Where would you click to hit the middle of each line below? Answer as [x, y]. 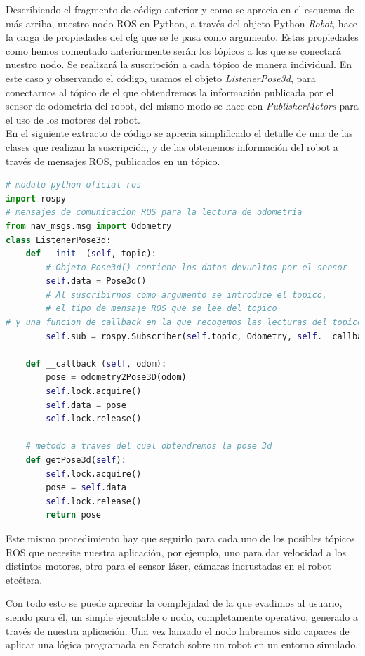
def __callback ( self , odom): [96, 363]
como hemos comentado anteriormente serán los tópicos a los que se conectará [174, 50]
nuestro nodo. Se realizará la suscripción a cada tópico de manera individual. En [179, 64]
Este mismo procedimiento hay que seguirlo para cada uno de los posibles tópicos [180, 538]
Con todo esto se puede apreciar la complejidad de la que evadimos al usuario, [174, 603]
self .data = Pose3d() [96, 281]
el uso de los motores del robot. [73, 119]
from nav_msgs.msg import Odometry [89, 226]
